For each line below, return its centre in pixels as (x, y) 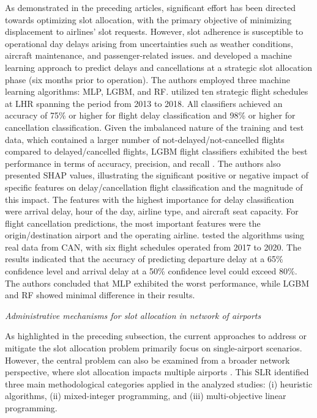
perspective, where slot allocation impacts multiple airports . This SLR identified (157, 372)
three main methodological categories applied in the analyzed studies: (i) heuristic (159, 383)
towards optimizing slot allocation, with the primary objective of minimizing (148, 19)
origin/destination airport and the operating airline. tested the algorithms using (155, 235)
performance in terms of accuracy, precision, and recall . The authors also (143, 163)
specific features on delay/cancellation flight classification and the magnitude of (154, 187)
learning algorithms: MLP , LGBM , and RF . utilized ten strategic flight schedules (157, 91)
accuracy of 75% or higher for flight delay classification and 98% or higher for (150, 115)
